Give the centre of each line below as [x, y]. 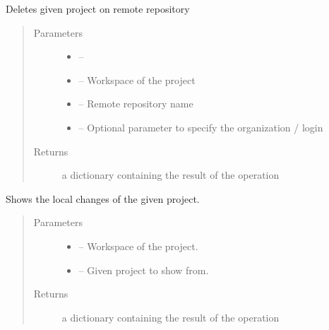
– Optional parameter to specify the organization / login [201, 127]
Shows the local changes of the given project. [103, 198]
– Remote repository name [136, 104]
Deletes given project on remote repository [98, 8]
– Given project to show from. [144, 270]
